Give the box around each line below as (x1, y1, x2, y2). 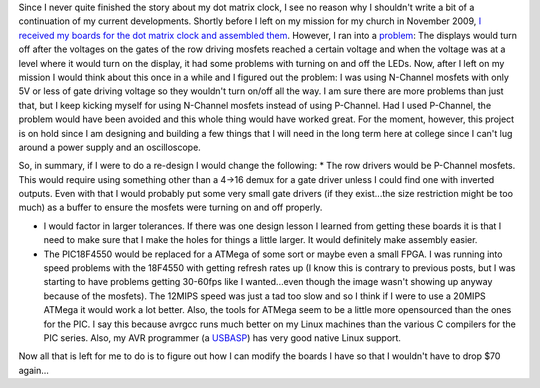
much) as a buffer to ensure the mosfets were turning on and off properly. (18, 201, 323, 214)
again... (18, 364, 50, 376)
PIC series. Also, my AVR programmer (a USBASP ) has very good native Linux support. (43, 331, 402, 344)
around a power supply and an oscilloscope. (18, 141, 202, 153)
